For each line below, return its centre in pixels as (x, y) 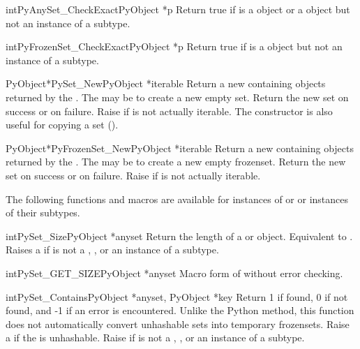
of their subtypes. (43, 213)
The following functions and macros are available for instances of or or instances (177, 199)
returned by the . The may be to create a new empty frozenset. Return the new (176, 162)
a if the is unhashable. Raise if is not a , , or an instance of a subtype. (155, 337)
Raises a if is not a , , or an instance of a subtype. (112, 250)
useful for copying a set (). (62, 125)
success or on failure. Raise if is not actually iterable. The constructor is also (169, 111)
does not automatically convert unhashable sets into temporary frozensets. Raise (178, 324)
